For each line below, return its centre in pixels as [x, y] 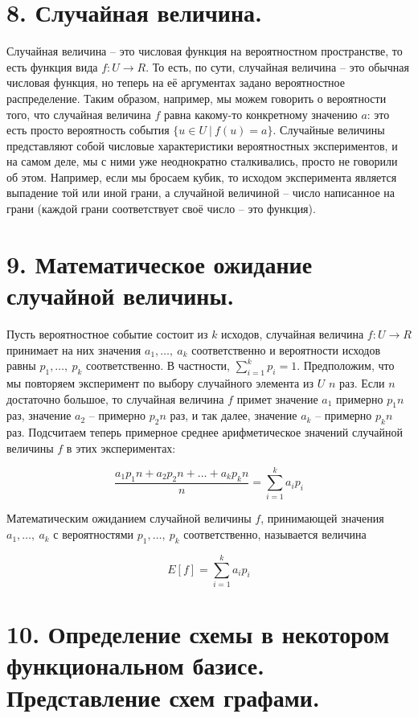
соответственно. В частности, [158, 365]
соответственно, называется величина [275, 534]
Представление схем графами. [163, 697]
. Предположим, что [346, 365]
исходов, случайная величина [293, 333]
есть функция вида [52, 66]
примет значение [277, 398]
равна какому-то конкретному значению [260, 114]
